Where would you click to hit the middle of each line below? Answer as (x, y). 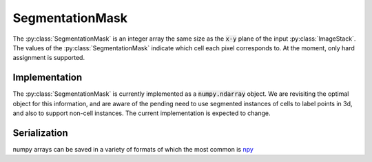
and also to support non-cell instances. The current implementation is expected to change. (142, 113)
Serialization (40, 133)
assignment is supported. (49, 58)
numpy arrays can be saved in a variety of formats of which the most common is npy (133, 149)
